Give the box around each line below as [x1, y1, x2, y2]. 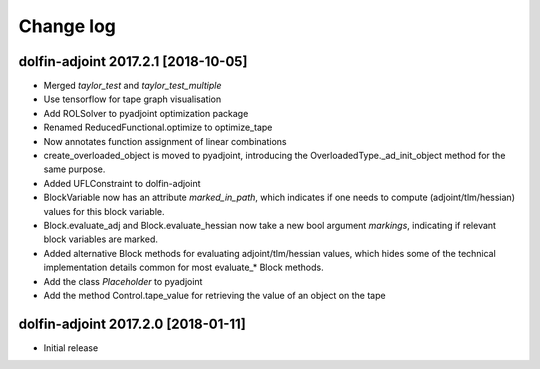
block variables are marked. [43, 233, 159, 245]
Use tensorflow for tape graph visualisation [43, 93, 222, 105]
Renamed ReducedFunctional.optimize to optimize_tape [43, 121, 273, 134]
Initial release [43, 341, 99, 354]
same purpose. [43, 163, 106, 175]
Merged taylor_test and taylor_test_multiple [43, 80, 222, 92]
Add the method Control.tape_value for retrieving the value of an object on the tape [43, 289, 386, 301]
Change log [18, 15, 117, 37]
